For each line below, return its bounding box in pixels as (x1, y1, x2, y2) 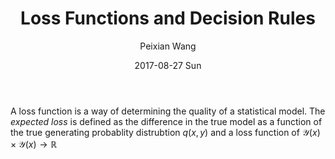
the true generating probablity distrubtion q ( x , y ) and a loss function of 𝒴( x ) (10, 126, 321, 138)
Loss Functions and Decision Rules (20, 7, 316, 30)
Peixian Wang (139, 40, 197, 52)
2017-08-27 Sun (134, 59, 202, 71)
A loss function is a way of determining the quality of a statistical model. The (10, 105, 326, 117)
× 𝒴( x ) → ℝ (10, 138, 58, 150)
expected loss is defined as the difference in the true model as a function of (10, 115, 323, 127)
